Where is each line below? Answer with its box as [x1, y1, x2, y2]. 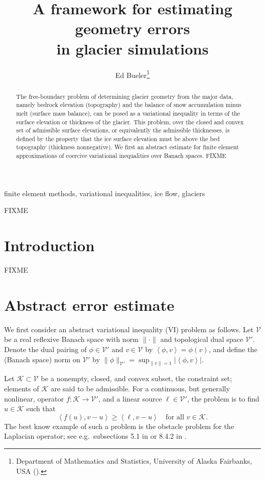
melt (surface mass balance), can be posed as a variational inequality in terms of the [16, 109, 240, 117]
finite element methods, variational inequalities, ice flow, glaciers [4, 188, 205, 198]
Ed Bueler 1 [115, 68, 150, 80]
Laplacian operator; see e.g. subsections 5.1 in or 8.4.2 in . [4, 431, 187, 441]
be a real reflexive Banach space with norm [4, 334, 139, 344]
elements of [4, 383, 39, 393]
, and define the [208, 344, 258, 355]
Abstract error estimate [4, 294, 174, 315]
